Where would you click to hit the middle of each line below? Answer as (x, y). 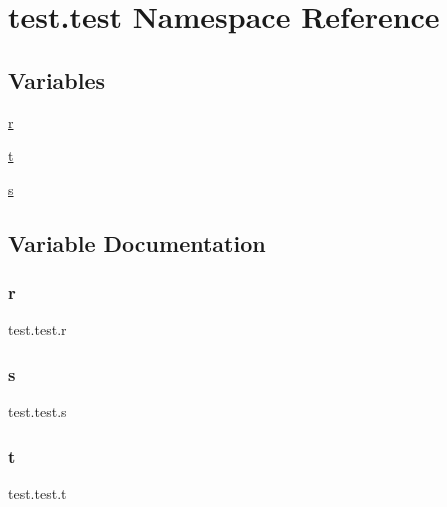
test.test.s (37, 411)
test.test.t (37, 492)
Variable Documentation (137, 242)
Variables (57, 79)
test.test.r (37, 329)
